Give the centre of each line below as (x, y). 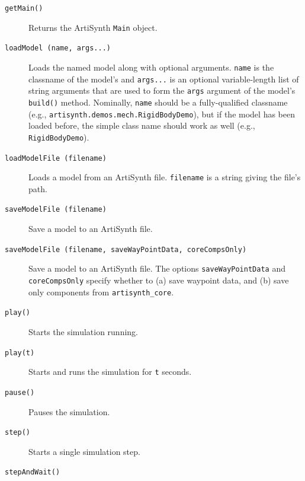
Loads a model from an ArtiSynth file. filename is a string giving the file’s (165, 177)
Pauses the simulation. (69, 411)
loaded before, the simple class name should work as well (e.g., (142, 125)
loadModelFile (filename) (56, 158)
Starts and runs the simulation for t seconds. (110, 372)
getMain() (24, 8)
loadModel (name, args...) (58, 48)
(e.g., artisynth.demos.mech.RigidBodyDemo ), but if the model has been (162, 114)
